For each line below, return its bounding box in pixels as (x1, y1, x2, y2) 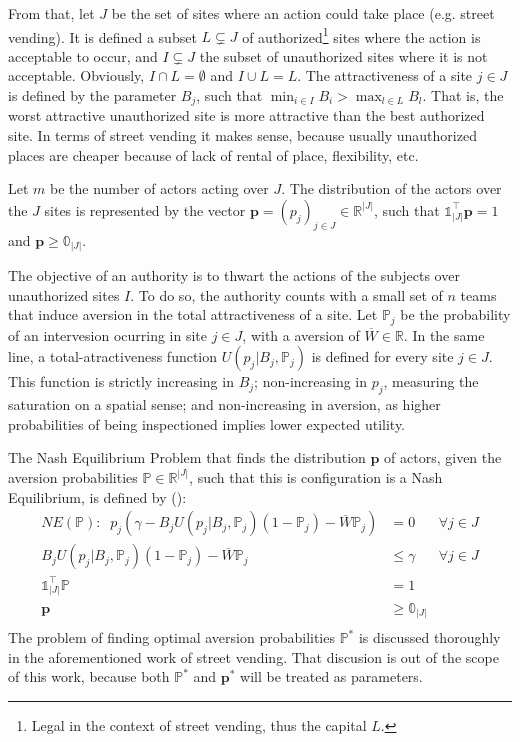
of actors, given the (384, 447, 502, 468)
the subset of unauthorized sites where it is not (199, 45, 488, 66)
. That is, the (422, 85, 504, 106)
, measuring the (383, 371, 479, 392)
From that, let (8, 3, 95, 23)
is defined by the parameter (8, 85, 177, 106)
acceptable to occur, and (8, 45, 158, 66)
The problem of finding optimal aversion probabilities (8, 627, 335, 648)
